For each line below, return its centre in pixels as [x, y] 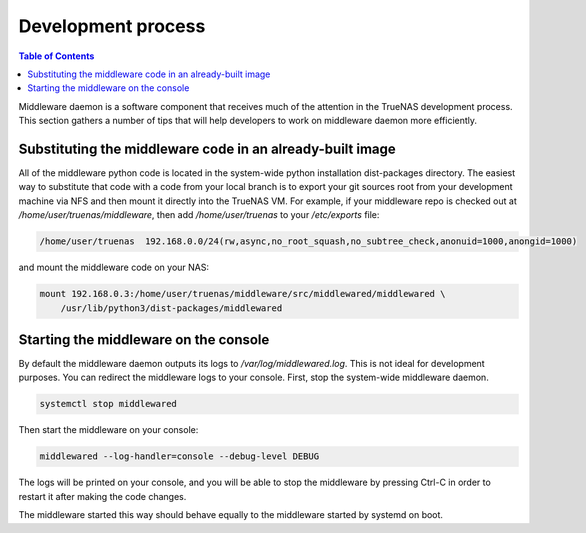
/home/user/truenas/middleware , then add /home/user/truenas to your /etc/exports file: [199, 215]
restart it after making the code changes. [102, 496]
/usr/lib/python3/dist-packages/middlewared [171, 308]
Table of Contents [56, 56]
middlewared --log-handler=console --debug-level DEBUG [179, 456]
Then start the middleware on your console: [108, 430]
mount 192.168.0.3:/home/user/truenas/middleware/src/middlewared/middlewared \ [242, 294]
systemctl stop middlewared [108, 404]
